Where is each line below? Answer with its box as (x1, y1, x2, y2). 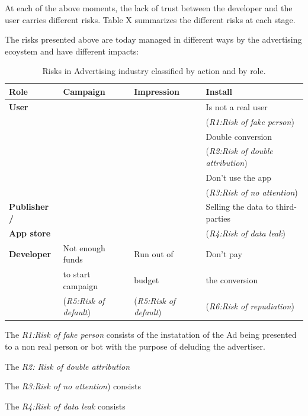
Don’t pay (206, 247, 242, 260)
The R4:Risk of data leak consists (5, 399, 126, 412)
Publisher (9, 200, 49, 213)
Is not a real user (206, 100, 268, 113)
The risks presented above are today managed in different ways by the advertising (5, 33, 302, 46)
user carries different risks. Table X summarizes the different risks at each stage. (5, 13, 296, 25)
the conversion (206, 273, 258, 286)
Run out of (134, 247, 174, 260)
